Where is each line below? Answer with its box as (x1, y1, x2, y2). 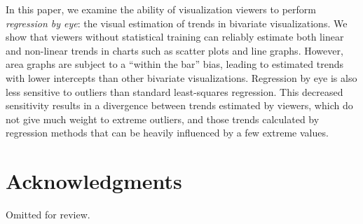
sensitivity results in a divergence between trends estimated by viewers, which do (6, 98, 353, 113)
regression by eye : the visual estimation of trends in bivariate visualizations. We (6, 15, 348, 30)
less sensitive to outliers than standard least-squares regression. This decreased (6, 84, 343, 99)
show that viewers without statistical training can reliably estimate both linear (6, 29, 344, 44)
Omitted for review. (6, 207, 90, 222)
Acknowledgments (6, 167, 182, 195)
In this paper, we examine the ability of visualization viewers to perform (6, 2, 316, 16)
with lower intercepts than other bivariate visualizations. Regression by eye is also (6, 70, 357, 85)
